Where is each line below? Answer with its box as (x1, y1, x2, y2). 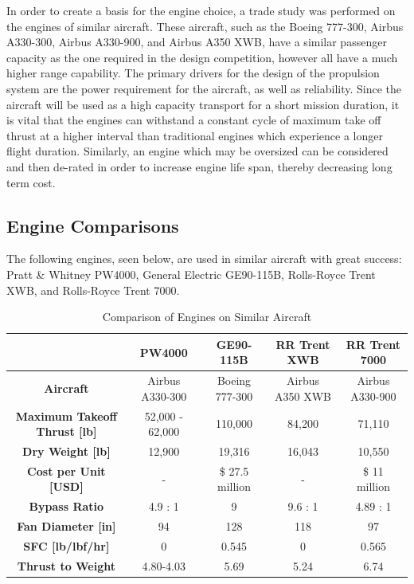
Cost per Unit (27, 462, 106, 479)
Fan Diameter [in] (17, 518, 116, 535)
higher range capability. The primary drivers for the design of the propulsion (6, 65, 380, 81)
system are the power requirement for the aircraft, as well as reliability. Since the (6, 80, 402, 96)
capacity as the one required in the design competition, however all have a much (6, 49, 398, 65)
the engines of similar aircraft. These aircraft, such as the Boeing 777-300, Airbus (6, 18, 404, 34)
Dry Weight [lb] (22, 443, 111, 460)
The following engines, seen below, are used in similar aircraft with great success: (6, 250, 402, 267)
